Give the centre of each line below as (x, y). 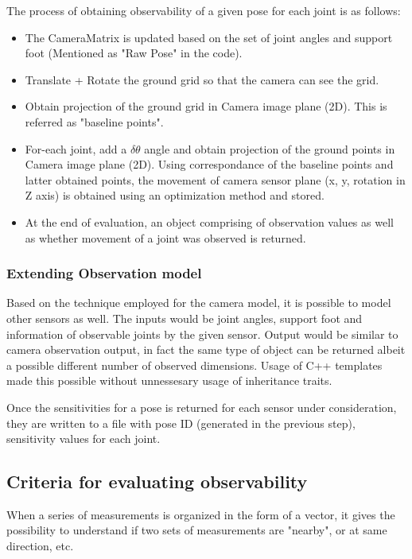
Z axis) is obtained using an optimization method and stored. (175, 195)
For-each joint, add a (76, 148)
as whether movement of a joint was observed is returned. (165, 237)
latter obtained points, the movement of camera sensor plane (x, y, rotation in (215, 179)
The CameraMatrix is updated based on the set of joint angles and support (209, 37)
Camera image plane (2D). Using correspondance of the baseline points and (209, 164)
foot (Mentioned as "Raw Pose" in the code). (134, 53)
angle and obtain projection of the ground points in (270, 148)
